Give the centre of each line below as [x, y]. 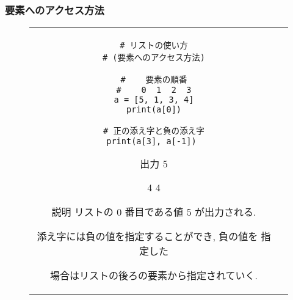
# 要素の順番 [154, 80]
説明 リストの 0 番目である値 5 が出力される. [154, 212]
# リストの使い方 [154, 46]
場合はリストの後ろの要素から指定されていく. [154, 276]
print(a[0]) [154, 110]
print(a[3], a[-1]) [151, 141]
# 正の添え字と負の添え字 [154, 131]
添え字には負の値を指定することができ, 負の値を [147, 236]
